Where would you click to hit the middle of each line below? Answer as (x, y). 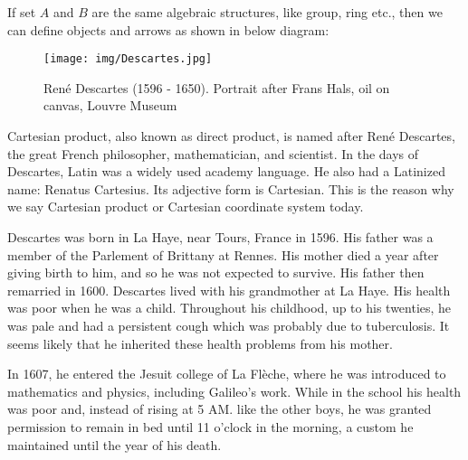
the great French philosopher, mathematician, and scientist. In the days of (213, 153)
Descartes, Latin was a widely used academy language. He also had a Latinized (226, 171)
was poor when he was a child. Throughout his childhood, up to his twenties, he (229, 308)
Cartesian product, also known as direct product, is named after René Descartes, (231, 136)
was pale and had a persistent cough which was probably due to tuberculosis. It (229, 325)
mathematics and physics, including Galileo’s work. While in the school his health (234, 391)
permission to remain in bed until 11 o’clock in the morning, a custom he (210, 426)
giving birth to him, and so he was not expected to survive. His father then (216, 272)
